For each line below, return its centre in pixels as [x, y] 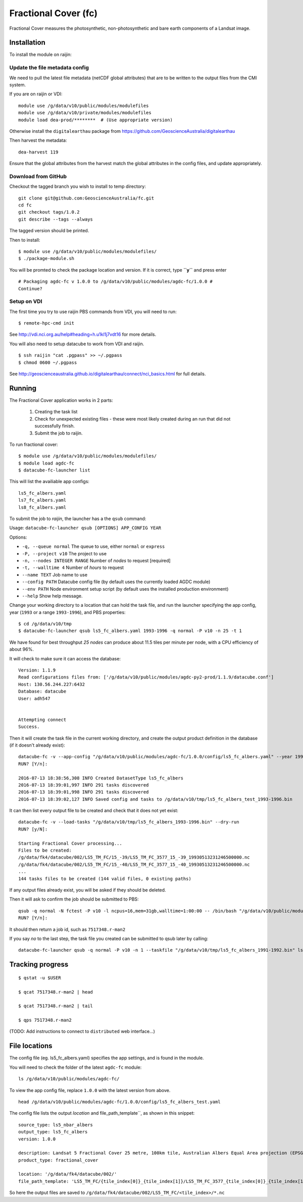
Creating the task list [56, 412]
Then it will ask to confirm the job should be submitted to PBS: [74, 899]
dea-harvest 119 [38, 152]
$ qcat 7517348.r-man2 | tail [56, 1006]
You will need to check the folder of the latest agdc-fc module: [75, 1067]
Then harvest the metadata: [38, 140]
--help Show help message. [52, 596]
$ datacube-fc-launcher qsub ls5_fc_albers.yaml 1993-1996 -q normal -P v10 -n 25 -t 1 [130, 631]
